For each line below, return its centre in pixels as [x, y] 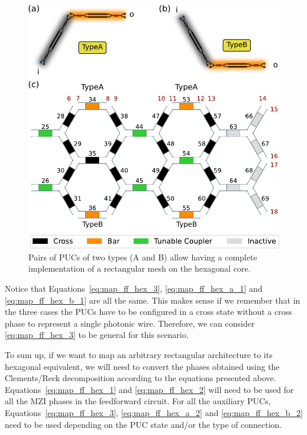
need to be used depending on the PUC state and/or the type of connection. [143, 424]
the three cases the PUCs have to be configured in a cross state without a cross [148, 312]
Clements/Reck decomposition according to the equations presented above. [140, 378]
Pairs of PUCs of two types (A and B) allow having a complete [143, 257]
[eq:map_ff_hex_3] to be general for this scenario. [97, 335]
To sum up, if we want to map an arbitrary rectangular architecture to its [139, 354]
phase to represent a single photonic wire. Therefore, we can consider [130, 323]
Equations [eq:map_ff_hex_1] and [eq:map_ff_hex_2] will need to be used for [149, 389]
